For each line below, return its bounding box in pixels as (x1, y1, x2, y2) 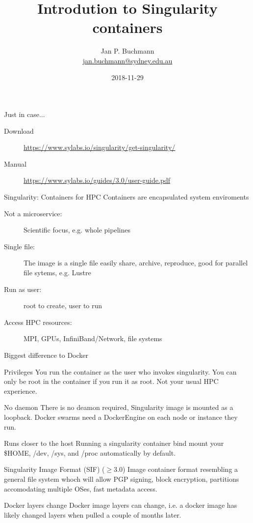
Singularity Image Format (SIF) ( (4, 464, 105, 474)
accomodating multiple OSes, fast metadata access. (4, 483, 157, 494)
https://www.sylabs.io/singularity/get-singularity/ (24, 142, 176, 152)
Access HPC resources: (4, 317, 72, 327)
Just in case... (4, 109, 45, 119)
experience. (4, 385, 37, 396)
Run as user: (4, 284, 42, 294)
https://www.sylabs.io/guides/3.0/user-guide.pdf (24, 175, 171, 185)
